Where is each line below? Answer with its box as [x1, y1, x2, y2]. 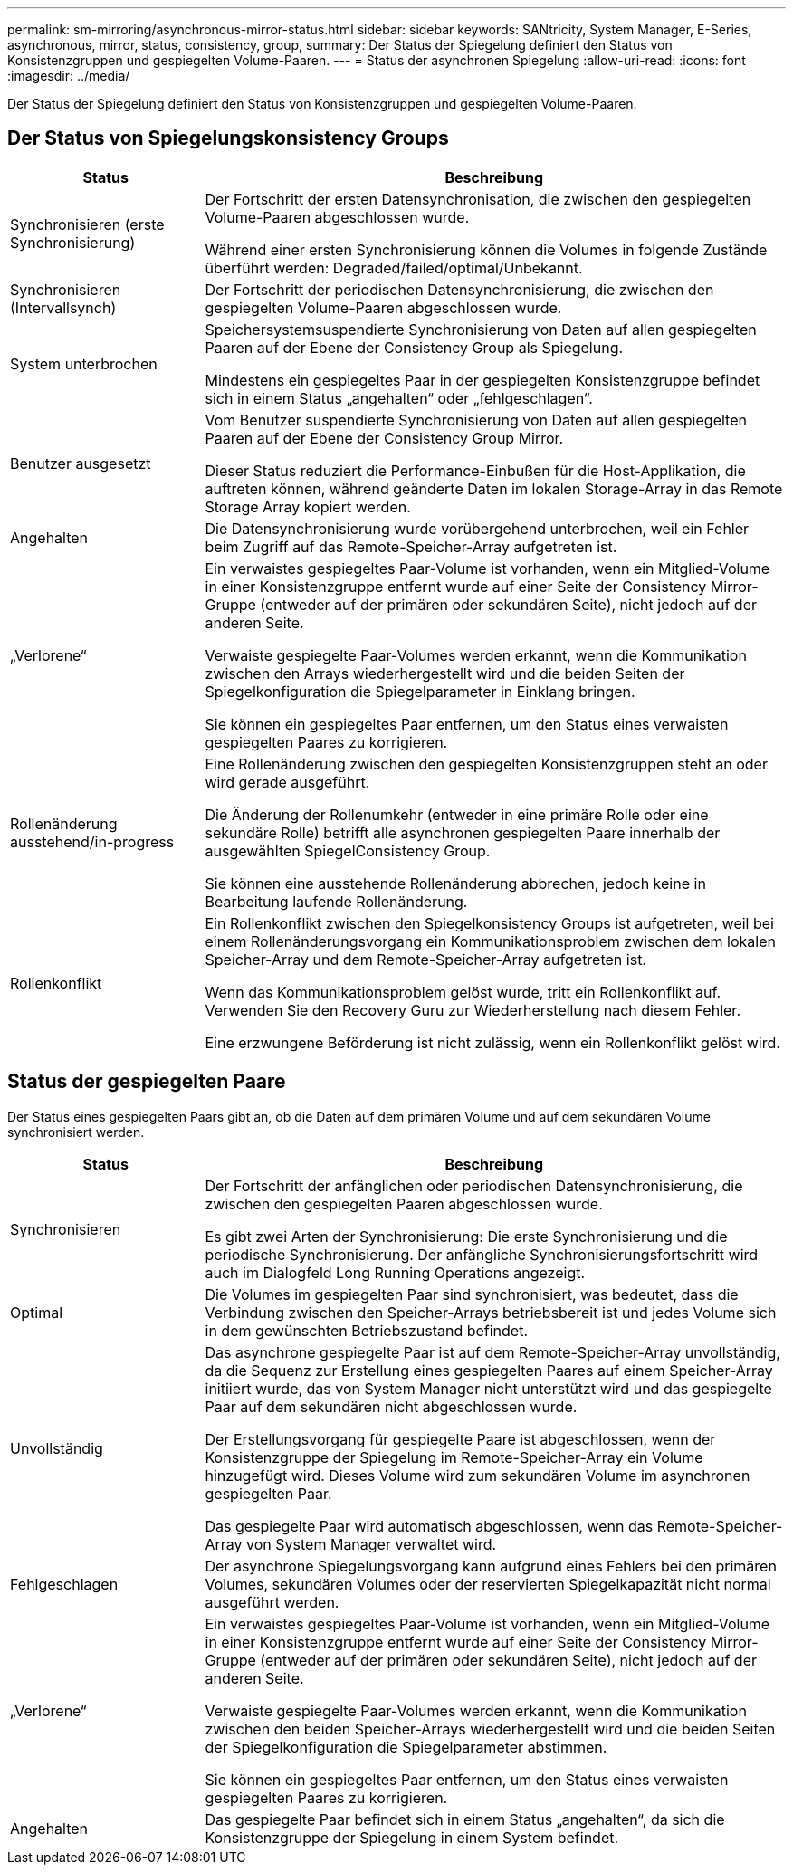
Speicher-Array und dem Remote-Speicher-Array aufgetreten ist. [205, 950, 646, 969]
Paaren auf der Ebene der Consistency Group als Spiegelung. [205, 338, 624, 357]
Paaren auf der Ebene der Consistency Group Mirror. [205, 428, 564, 447]
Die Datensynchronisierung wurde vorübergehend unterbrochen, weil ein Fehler [205, 519, 750, 538]
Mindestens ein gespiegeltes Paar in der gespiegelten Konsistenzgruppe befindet [205, 370, 760, 389]
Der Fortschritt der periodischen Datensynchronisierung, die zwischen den [205, 280, 714, 299]
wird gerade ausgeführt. [205, 772, 370, 791]
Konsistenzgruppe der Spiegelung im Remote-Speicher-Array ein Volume [205, 1447, 703, 1466]
